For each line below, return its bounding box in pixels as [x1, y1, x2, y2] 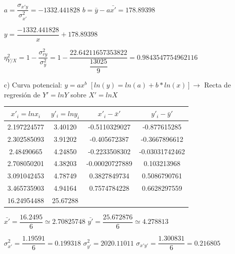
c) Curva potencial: [4, 80, 62, 90]
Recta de [204, 80, 231, 90]
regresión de [4, 89, 41, 99]
